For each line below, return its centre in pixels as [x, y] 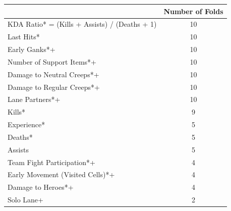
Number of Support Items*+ [52, 61]
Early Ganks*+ [32, 49]
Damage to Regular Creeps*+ [54, 87]
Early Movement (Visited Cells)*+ [61, 174]
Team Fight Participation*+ [51, 162]
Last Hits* [24, 37]
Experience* [26, 124]
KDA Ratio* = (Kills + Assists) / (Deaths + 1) [82, 24]
